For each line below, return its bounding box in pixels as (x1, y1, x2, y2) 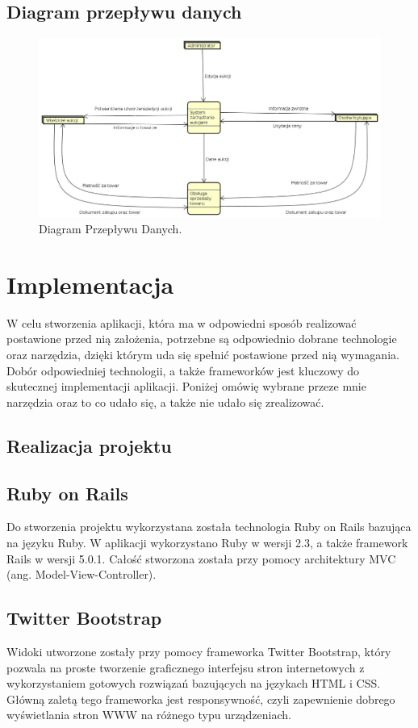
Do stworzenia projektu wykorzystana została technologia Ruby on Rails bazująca (6, 518, 412, 535)
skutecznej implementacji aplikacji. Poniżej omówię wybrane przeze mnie (6, 378, 366, 395)
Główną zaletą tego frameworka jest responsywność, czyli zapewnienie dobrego (6, 690, 395, 707)
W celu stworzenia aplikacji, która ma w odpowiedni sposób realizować (6, 314, 357, 331)
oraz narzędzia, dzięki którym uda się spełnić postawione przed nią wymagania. (6, 346, 399, 363)
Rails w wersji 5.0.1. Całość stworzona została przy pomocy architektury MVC (6, 550, 396, 567)
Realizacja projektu (6, 433, 172, 458)
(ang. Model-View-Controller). (6, 566, 157, 583)
